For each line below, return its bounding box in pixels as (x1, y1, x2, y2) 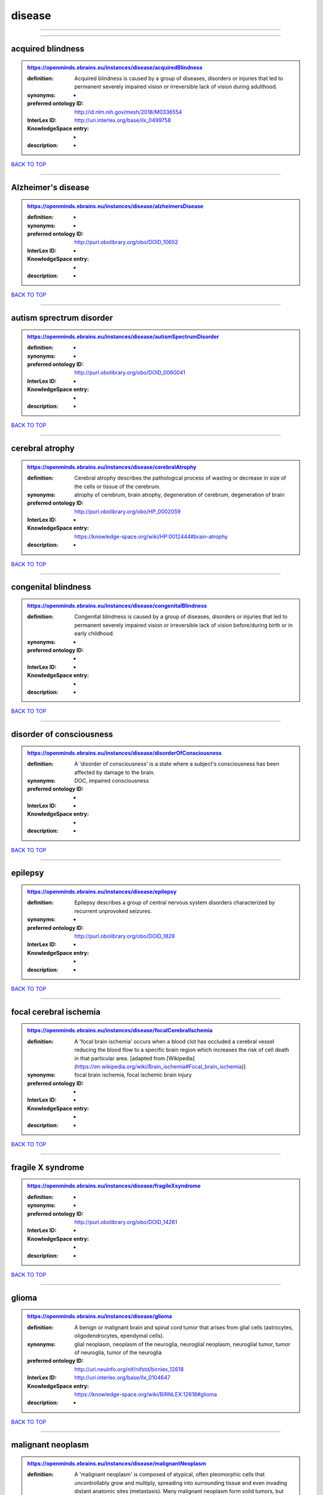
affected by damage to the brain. (74, 768, 156, 776)
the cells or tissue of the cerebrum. (74, 483, 161, 490)
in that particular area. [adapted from (74, 1054, 166, 1061)
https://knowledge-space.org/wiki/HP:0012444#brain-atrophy (74, 533, 228, 540)
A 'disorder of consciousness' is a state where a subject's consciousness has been (74, 760, 279, 768)
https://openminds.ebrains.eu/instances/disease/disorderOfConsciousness (27, 749, 222, 756)
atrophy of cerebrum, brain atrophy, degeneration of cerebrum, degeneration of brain (74, 491, 285, 498)
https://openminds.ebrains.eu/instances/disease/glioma (27, 1313, 172, 1320)
